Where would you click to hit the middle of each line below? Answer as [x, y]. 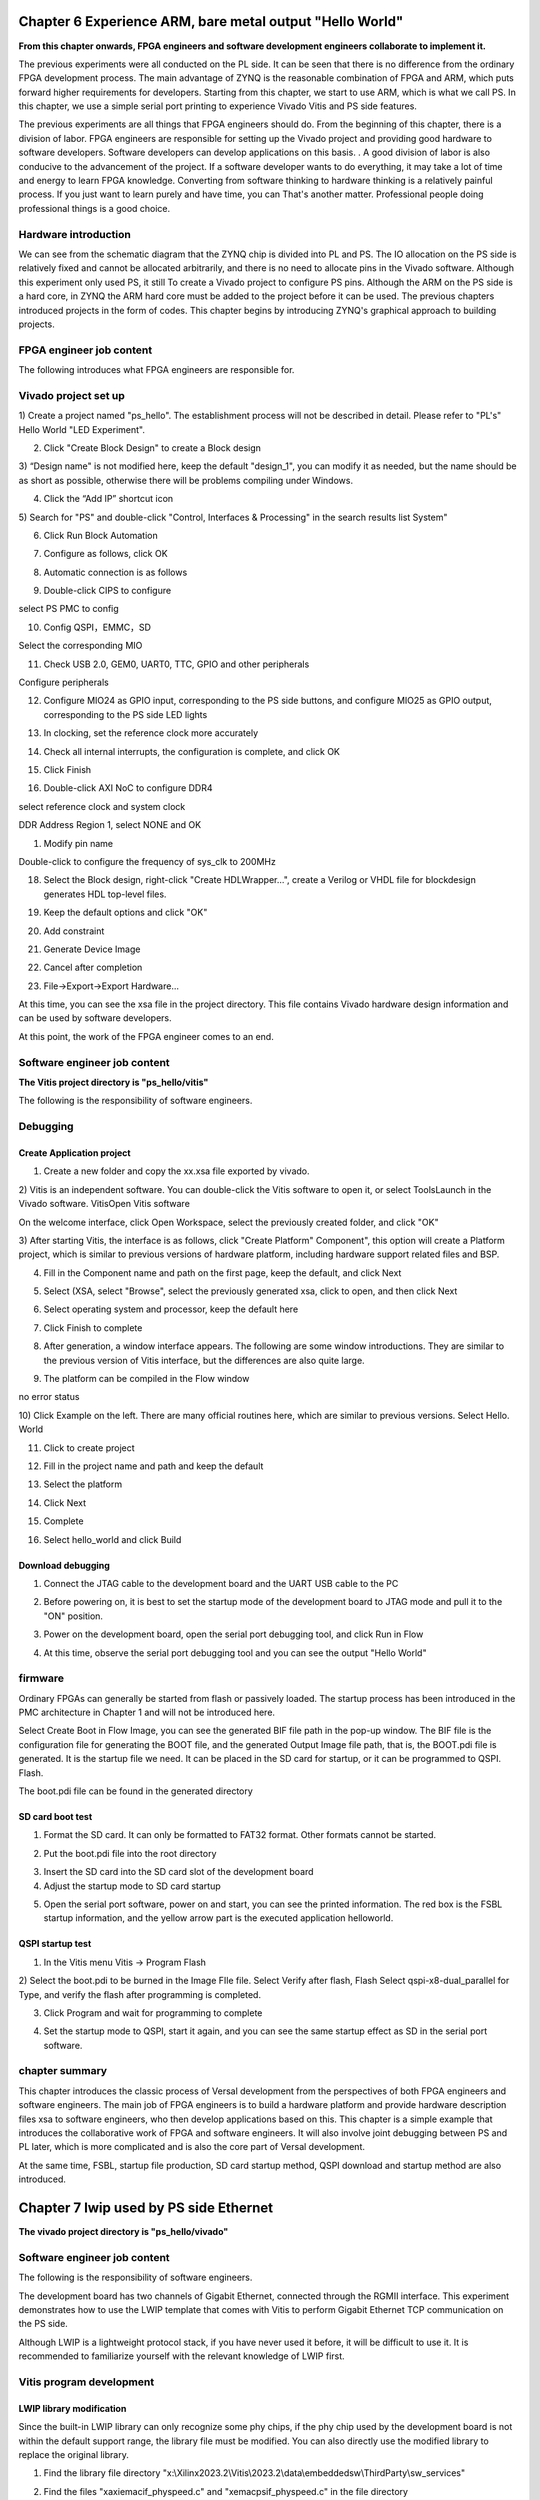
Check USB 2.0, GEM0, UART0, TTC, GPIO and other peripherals [176, 664]
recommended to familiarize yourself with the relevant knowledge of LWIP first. [181, 2356]
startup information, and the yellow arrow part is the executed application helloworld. [218, 1918]
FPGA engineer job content [85, 350]
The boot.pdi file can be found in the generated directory [136, 1791]
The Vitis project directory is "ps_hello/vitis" [113, 1082]
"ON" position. [73, 1616]
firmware [41, 1678]
